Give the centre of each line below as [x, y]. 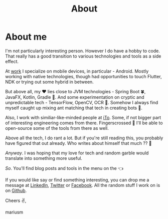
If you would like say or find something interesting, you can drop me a [77, 180]
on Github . [16, 190]
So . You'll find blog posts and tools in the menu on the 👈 [64, 168]
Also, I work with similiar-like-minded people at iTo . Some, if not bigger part [83, 117]
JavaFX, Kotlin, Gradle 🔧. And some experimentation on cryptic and [75, 97]
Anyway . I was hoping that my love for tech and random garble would [77, 153]
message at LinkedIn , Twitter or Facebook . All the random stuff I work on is [83, 185]
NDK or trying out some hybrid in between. [49, 82]
